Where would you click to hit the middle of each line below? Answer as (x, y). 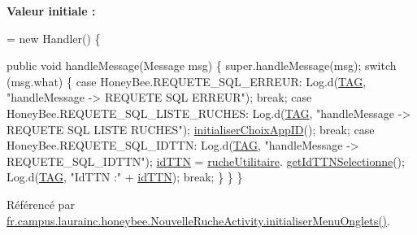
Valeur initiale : (51, 11)
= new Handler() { (54, 38)
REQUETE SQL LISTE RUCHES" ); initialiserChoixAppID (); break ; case (191, 129)
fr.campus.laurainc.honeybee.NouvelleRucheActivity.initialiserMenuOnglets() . (198, 220)
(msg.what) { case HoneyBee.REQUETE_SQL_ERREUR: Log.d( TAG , (187, 81)
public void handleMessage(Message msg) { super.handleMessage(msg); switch (202, 65)
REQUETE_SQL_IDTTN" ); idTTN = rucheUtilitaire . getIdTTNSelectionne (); (206, 161)
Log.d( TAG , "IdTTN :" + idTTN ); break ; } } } (125, 177)
